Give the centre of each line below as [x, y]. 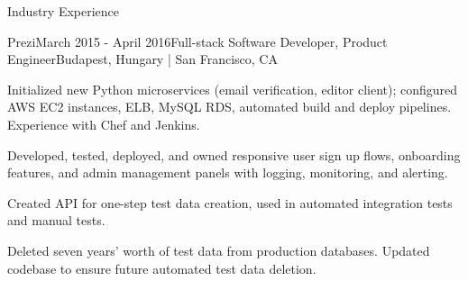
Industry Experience [64, 11]
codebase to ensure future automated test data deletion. [162, 268]
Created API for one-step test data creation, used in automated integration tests [230, 202]
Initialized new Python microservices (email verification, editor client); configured [233, 89]
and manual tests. [56, 220]
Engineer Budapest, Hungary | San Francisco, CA [142, 59]
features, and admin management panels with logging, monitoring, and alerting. [228, 172]
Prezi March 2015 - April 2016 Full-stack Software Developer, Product [197, 41]
